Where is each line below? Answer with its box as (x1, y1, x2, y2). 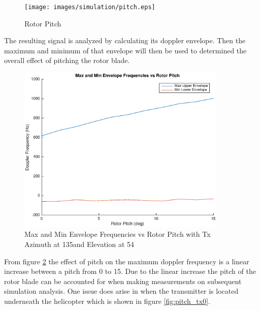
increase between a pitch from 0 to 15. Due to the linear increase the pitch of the (4, 266, 256, 276)
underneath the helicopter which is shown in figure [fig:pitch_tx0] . (4, 295, 210, 306)
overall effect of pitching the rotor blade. (4, 55, 130, 66)
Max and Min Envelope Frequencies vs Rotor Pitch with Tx (24, 229, 211, 239)
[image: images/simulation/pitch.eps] (24, 4, 155, 11)
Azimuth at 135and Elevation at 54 (24, 238, 135, 249)
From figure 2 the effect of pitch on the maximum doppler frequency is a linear (4, 256, 249, 266)
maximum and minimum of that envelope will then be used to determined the (4, 45, 247, 55)
